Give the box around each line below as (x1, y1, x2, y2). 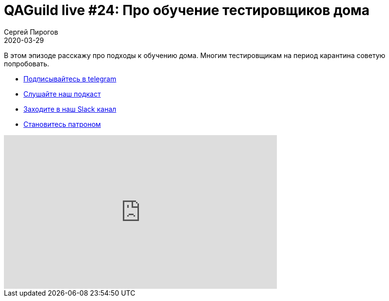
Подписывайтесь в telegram (23, 74, 117, 83)
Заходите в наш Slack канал (23, 104, 117, 113)
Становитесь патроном (23, 120, 101, 128)
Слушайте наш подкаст (23, 89, 101, 98)
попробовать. (4, 59, 49, 68)
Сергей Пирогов (4, 27, 58, 36)
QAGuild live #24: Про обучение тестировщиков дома (4, 2, 370, 19)
